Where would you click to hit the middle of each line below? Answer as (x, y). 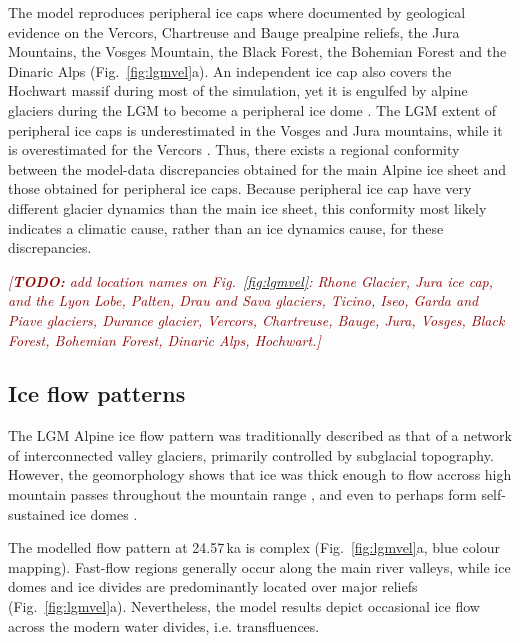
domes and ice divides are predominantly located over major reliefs (213, 586)
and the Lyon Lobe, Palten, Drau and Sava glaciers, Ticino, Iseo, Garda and (243, 300)
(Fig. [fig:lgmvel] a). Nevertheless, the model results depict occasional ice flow (244, 606)
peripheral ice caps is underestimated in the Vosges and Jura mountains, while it (255, 129)
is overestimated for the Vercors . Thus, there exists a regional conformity (234, 149)
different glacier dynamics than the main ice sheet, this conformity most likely (247, 207)
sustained (36, 513)
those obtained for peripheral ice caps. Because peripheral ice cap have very (240, 188)
